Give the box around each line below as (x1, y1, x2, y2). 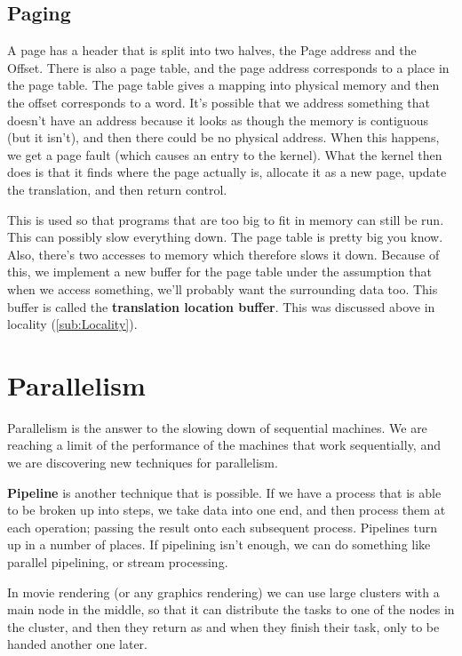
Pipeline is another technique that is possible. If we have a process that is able (7, 483, 442, 501)
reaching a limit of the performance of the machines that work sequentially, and (7, 436, 441, 454)
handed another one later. (7, 635, 147, 653)
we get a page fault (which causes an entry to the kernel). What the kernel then (7, 145, 442, 164)
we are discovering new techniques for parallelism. (7, 453, 278, 472)
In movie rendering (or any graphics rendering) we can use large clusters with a (7, 582, 440, 601)
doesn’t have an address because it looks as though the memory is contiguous (7, 110, 428, 129)
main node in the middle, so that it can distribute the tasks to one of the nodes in (7, 600, 455, 619)
